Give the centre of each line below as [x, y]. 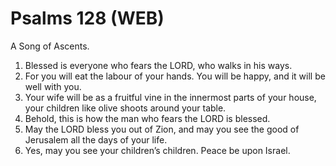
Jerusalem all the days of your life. [96, 139]
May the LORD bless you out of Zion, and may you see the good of [162, 129]
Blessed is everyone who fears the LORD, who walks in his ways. [158, 65]
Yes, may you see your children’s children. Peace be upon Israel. [157, 150]
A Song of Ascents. [50, 46]
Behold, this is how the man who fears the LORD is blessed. [147, 118]
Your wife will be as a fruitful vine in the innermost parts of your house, [170, 97]
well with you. [53, 86]
